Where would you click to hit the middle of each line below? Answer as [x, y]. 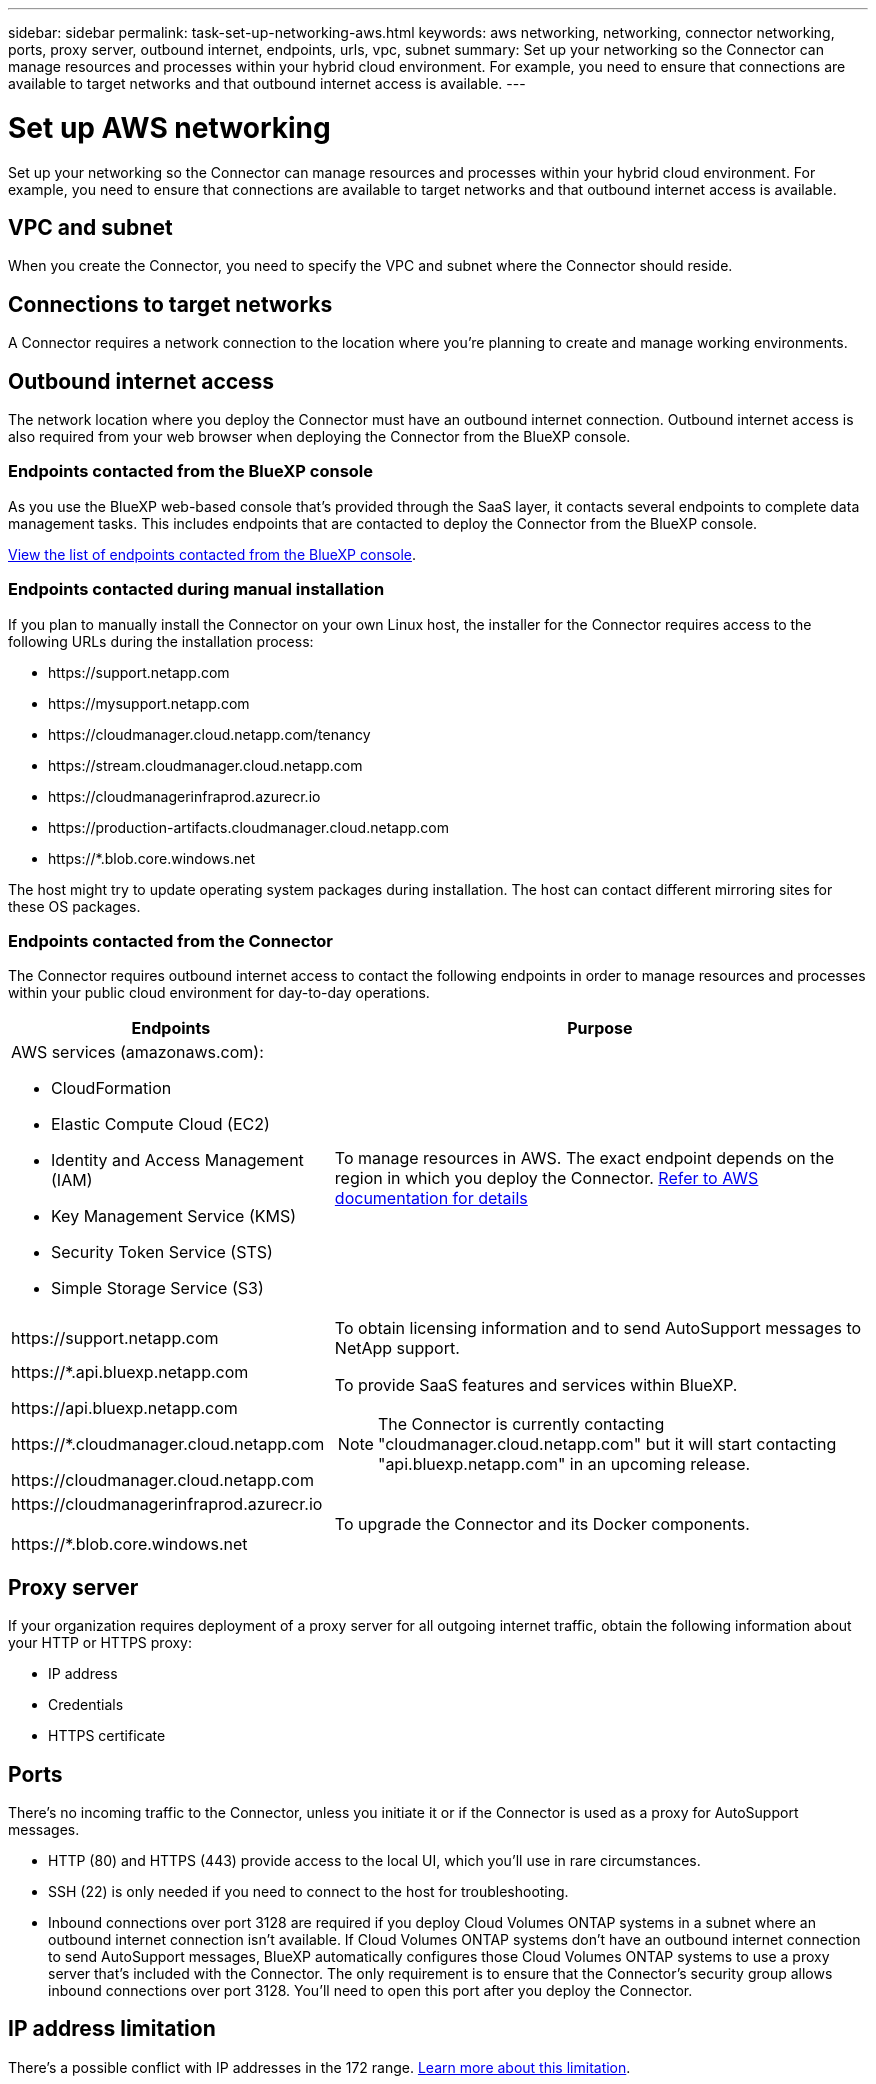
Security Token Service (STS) [162, 1252]
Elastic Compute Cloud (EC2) [160, 1124]
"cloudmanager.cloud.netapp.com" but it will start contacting [607, 1444]
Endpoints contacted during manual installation [196, 589]
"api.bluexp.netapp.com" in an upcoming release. [564, 1464]
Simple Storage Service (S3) [157, 1288]
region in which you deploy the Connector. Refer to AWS [546, 1178]
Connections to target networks [170, 304]
